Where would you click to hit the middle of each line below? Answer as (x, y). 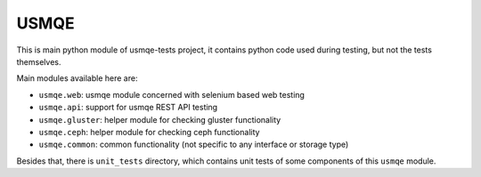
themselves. (39, 61)
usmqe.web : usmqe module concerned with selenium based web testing (171, 94)
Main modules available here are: (77, 78)
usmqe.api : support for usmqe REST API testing (128, 108)
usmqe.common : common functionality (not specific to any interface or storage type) (194, 145)
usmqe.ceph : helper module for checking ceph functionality (149, 132)
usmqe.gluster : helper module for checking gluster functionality (160, 119)
